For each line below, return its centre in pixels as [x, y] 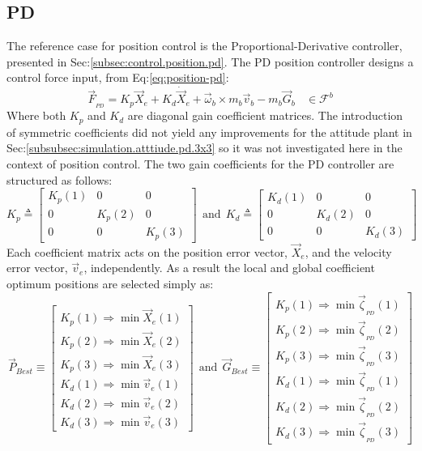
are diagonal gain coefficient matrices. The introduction [265, 115]
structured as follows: [60, 179]
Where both [36, 115]
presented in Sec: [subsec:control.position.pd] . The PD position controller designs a [210, 61]
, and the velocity [348, 251]
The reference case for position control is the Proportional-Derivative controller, [205, 46]
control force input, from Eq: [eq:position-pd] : [118, 77]
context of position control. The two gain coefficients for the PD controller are [200, 163]
